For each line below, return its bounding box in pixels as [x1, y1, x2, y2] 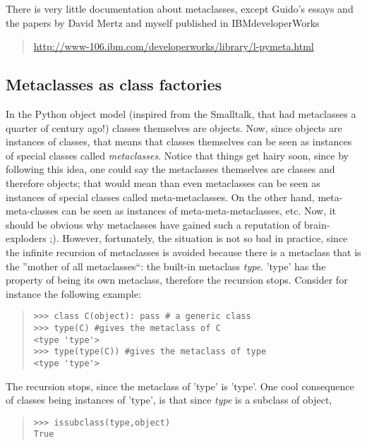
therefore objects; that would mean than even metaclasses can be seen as [6, 175, 320, 190]
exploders [6, 231, 47, 246]
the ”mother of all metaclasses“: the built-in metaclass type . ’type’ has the [6, 258, 326, 273]
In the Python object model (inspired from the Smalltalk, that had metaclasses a [6, 106, 356, 121]
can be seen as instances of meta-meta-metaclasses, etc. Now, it [61, 203, 337, 218]
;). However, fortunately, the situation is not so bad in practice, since [49, 231, 348, 246]
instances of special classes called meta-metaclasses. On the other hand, [6, 189, 315, 204]
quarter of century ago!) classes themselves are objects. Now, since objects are [6, 120, 342, 135]
